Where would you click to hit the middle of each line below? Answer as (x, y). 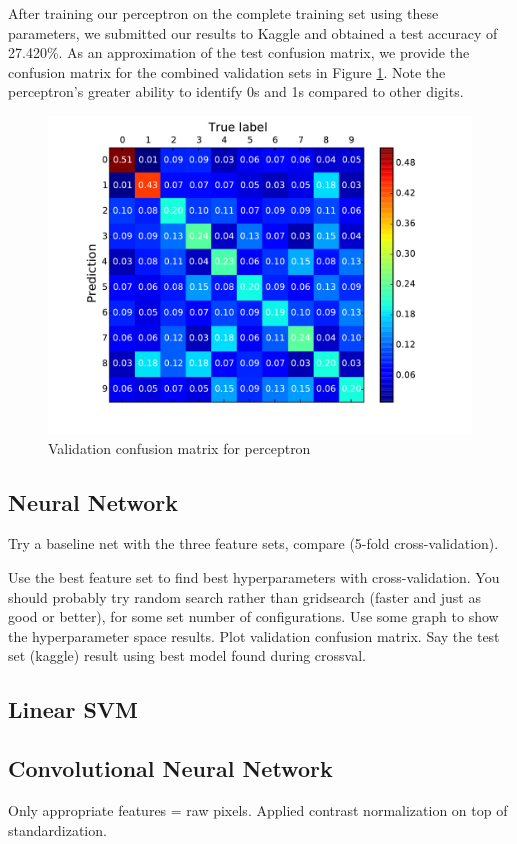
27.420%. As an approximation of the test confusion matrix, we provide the (239, 52)
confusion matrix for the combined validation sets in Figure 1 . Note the (227, 71)
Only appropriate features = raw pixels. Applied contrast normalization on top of (258, 809)
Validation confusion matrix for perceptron (179, 447)
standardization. (57, 829)
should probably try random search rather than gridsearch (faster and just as (244, 596)
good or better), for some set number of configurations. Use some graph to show (253, 616)
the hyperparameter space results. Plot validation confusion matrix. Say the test (254, 635)
